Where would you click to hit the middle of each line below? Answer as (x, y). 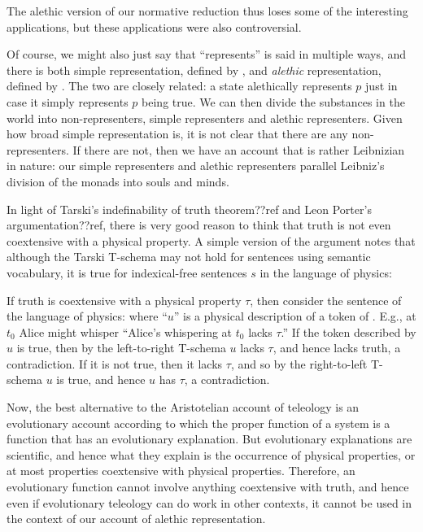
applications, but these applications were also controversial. (154, 26)
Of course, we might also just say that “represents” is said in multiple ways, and (207, 54)
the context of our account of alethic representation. (136, 519)
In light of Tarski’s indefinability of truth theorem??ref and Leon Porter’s (189, 209)
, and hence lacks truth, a (337, 348)
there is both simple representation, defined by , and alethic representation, (194, 70)
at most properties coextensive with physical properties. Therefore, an (181, 471)
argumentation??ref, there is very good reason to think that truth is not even (199, 225)
